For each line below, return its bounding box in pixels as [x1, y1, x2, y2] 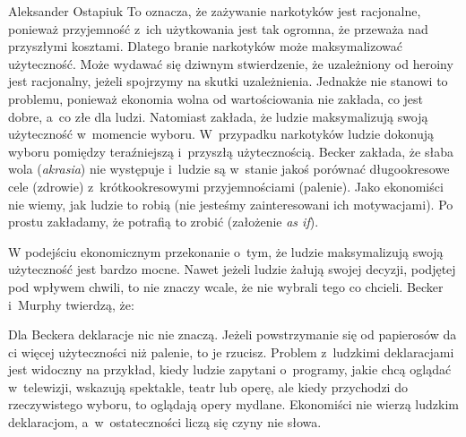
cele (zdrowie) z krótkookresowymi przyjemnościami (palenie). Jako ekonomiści [8, 176, 444, 195]
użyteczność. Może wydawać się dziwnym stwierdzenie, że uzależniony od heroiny [8, 54, 453, 73]
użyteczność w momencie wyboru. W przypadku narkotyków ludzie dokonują [8, 124, 435, 143]
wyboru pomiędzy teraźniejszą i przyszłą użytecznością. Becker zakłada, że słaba [8, 141, 453, 160]
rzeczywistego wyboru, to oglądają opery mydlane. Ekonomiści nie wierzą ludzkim [8, 395, 459, 414]
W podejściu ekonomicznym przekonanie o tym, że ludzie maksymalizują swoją [8, 242, 444, 261]
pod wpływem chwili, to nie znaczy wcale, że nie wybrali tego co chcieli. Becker [8, 277, 444, 296]
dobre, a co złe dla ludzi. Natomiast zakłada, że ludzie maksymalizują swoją [8, 107, 428, 125]
